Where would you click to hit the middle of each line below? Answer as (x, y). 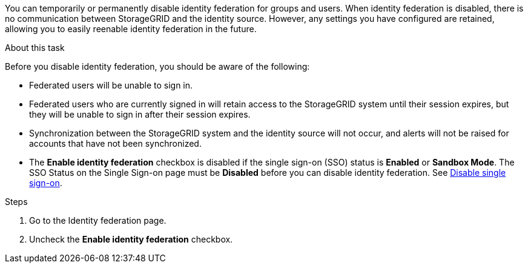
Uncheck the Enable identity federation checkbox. (131, 239)
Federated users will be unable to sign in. (111, 85)
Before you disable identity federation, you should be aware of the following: (157, 66)
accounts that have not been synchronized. (115, 143)
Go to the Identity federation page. (98, 220)
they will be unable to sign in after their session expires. (140, 114)
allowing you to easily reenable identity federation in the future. (131, 29)
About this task (35, 48)
